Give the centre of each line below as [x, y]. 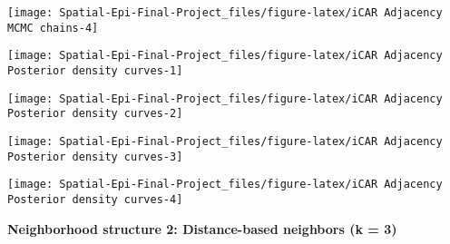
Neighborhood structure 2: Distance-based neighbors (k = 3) [202, 228]
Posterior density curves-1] [95, 70]
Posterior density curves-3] [95, 156]
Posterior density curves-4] [95, 199]
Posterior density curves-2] [95, 114]
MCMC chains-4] [53, 28]
